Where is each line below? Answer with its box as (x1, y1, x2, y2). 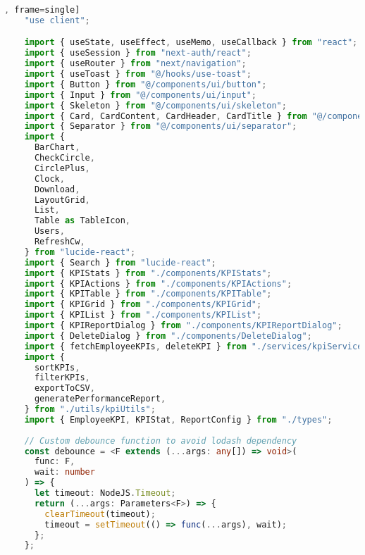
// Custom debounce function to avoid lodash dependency (24, 435, 297, 446)
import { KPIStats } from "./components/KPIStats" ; (24, 268, 272, 278)
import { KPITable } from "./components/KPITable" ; (24, 289, 272, 299)
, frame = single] (4, 5, 80, 15)
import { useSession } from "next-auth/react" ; (24, 48, 252, 58)
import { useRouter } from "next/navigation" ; (24, 58, 247, 69)
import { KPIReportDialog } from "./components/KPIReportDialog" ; (24, 320, 342, 331)
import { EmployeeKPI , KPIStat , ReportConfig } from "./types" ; (24, 414, 333, 425)
